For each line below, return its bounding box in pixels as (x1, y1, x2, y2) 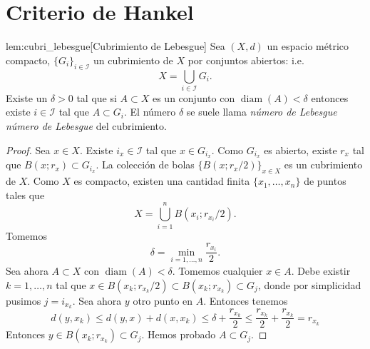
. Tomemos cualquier (172, 263, 263, 278)
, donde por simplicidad (257, 277, 361, 292)
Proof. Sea (6, 142, 51, 157)
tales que (6, 187, 45, 202)
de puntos (304, 173, 346, 188)
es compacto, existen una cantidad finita (73, 173, 250, 188)
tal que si (76, 90, 117, 105)
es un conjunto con (152, 90, 235, 105)
